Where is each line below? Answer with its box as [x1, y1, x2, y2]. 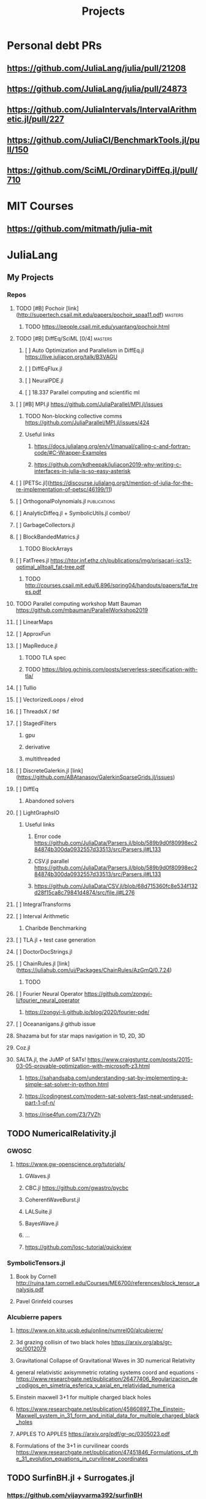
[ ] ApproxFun [15, 630, 51, 637]
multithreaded [24, 755, 61, 762]
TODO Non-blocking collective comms [24, 412, 122, 419]
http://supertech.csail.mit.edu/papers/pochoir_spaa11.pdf [18, 311, 162, 319]
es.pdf [24, 588, 42, 595]
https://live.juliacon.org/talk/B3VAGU [24, 353, 118, 360]
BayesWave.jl [24, 1220, 59, 1227]
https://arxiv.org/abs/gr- [111, 1338, 172, 1346]
